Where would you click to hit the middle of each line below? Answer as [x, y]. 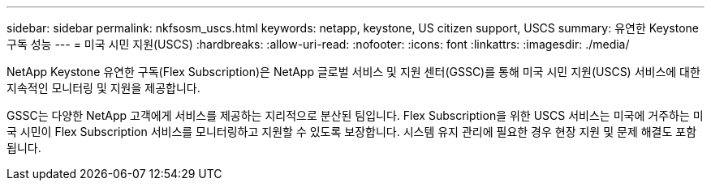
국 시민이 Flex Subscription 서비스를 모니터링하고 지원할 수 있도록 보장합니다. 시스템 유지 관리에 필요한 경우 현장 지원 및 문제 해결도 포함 [352, 132]
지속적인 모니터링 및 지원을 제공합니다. [103, 88]
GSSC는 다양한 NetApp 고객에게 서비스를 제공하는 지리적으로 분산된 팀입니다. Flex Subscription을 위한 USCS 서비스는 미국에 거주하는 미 [355, 115]
